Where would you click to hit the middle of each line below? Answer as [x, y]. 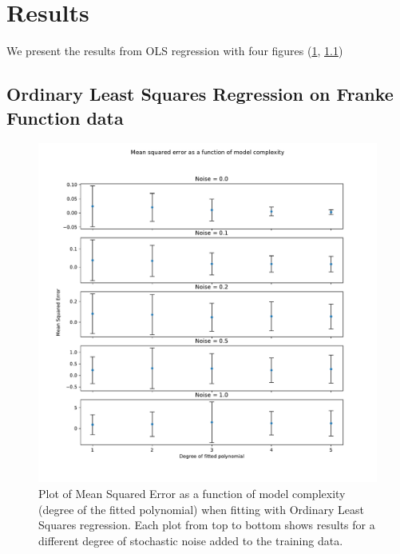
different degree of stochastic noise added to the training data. [191, 540]
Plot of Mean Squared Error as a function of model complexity [192, 493]
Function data [65, 117]
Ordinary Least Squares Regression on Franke [200, 94]
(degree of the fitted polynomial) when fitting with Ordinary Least [201, 509]
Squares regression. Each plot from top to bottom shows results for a [207, 525]
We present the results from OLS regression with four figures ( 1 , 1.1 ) [175, 51]
